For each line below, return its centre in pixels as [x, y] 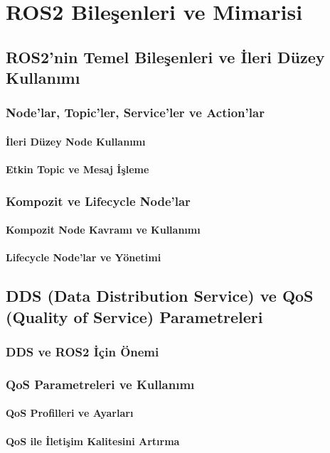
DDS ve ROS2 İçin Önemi [82, 352]
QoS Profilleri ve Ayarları [70, 413]
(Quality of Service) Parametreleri [134, 316]
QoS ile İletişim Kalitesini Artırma [93, 441]
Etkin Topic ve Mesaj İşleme [78, 169]
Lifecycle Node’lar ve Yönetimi [84, 257]
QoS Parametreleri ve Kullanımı [100, 384]
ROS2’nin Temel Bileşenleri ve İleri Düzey [165, 56]
